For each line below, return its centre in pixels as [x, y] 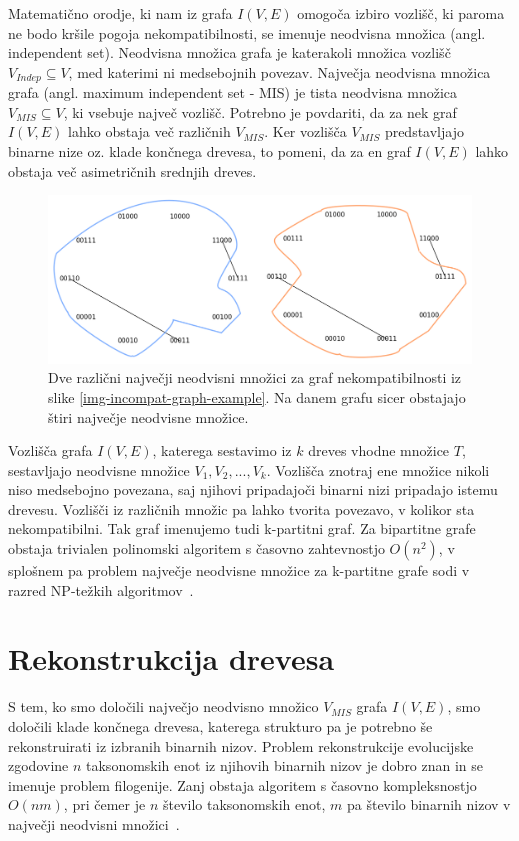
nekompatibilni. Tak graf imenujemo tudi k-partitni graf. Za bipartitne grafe [242, 528]
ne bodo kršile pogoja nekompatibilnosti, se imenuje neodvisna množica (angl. [247, 32]
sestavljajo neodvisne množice [99, 469]
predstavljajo [424, 131]
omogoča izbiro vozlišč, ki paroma [401, 13]
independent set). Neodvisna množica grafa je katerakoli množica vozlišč [229, 52]
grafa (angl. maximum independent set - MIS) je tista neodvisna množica [233, 92]
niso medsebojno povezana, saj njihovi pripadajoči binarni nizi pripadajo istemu [253, 489]
